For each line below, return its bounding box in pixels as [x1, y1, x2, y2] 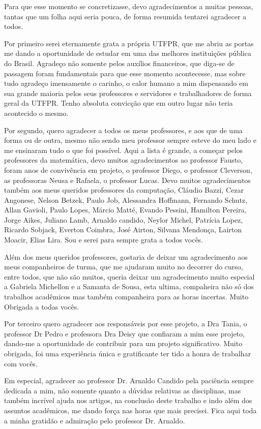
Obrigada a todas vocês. [4, 301, 79, 312]
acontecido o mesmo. [4, 107, 69, 118]
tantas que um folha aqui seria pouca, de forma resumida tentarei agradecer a [4, 11, 247, 21]
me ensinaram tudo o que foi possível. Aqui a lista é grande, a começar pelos [4, 144, 243, 155]
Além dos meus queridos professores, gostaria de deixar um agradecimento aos [4, 251, 248, 262]
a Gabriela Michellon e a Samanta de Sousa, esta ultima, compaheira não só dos [4, 281, 254, 292]
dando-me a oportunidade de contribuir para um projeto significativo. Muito [4, 338, 243, 349]
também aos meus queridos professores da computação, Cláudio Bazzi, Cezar [4, 185, 244, 195]
